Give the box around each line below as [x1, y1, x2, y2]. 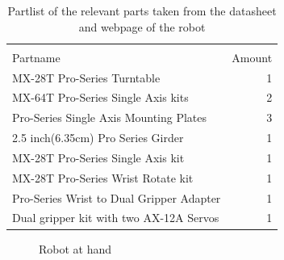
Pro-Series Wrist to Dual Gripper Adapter [12, 189, 221, 206]
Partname [12, 48, 61, 65]
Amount [232, 48, 273, 65]
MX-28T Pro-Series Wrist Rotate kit [12, 169, 194, 186]
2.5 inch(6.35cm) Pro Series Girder [12, 129, 184, 146]
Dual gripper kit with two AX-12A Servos [12, 209, 219, 226]
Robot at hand [39, 240, 112, 257]
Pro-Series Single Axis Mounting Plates [12, 109, 207, 126]
